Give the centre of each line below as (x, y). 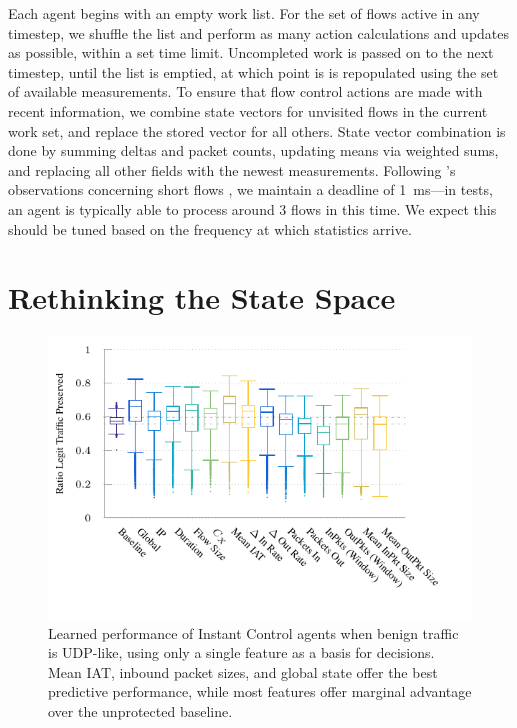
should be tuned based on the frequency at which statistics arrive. (210, 228)
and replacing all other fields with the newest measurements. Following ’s (232, 169)
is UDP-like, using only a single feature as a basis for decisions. (241, 652)
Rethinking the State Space (202, 297)
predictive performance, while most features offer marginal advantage (260, 691)
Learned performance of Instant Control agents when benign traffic (253, 632)
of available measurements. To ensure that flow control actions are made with (245, 91)
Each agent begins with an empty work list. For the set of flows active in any (244, 13)
